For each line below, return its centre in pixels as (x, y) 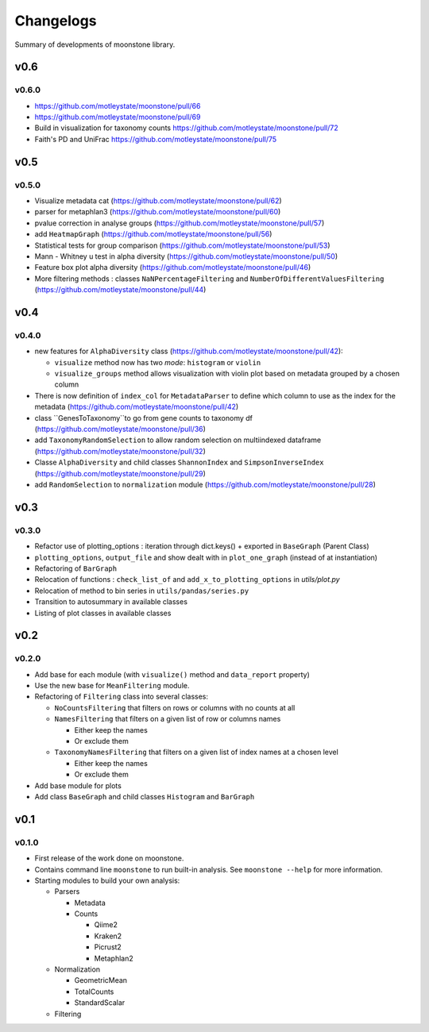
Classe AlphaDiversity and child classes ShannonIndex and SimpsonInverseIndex (179, 462)
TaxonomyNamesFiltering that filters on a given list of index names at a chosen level (197, 752)
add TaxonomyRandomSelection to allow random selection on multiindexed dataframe (178, 440)
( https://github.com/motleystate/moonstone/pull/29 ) (120, 473)
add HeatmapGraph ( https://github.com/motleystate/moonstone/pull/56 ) (153, 234)
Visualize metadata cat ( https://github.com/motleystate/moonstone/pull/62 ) (158, 201)
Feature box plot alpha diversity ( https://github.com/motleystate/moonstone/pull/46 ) (173, 268)
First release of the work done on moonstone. (109, 858)
